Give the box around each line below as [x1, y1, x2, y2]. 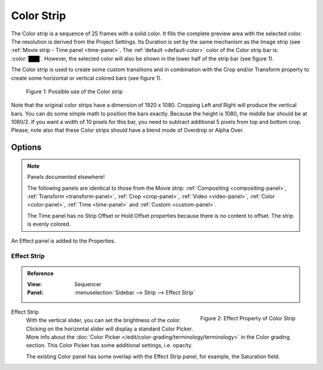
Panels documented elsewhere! [27, 174, 105, 181]
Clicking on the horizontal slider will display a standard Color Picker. [26, 325, 194, 332]
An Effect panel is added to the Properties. [11, 237, 116, 244]
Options [11, 142, 42, 153]
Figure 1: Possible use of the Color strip [26, 87, 123, 95]
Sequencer [74, 280, 102, 287]
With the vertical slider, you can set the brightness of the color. [26, 317, 181, 324]
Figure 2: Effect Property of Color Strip [200, 314, 295, 322]
